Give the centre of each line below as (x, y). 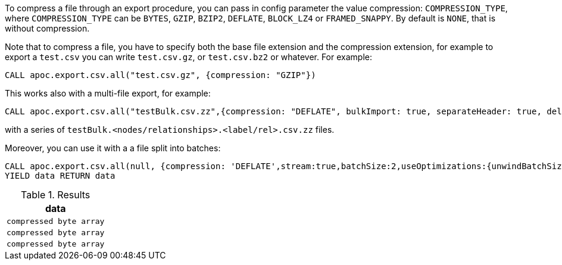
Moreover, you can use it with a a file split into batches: (113, 148)
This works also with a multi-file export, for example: (108, 93)
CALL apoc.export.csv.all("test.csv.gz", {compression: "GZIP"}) (160, 75)
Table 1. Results (56, 195)
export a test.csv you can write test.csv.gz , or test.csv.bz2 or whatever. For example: (188, 57)
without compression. (47, 28)
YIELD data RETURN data (60, 176)
